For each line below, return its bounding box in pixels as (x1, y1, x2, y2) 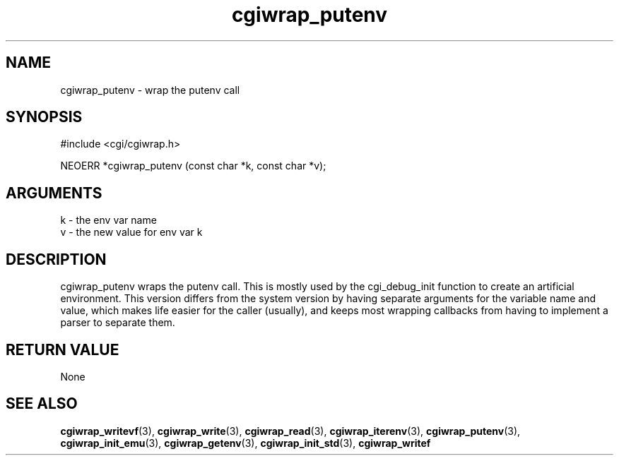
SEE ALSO (6, 395, 78, 413)
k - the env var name (60, 214, 157, 227)
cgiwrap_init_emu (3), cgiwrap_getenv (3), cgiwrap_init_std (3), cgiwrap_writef (60, 436, 431, 449)
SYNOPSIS (6, 108, 83, 126)
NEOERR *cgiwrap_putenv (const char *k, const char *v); (60, 160, 326, 172)
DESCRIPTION (6, 250, 107, 268)
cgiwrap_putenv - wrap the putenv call (60, 83, 240, 96)
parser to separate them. (60, 316, 175, 329)
